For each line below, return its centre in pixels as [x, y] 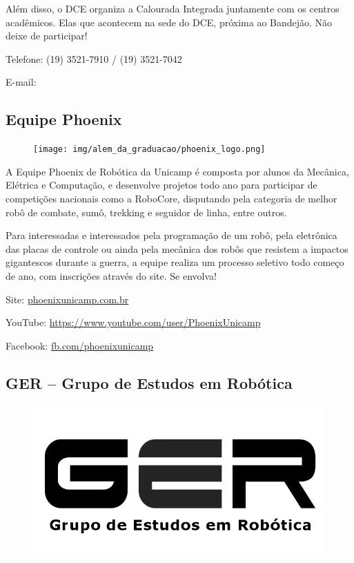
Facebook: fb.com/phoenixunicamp [80, 345]
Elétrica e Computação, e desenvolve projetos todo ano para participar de [161, 185]
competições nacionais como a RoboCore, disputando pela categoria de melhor [171, 199]
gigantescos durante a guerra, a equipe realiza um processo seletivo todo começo [175, 262]
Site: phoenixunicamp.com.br [67, 299]
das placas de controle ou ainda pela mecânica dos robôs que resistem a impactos [177, 248]
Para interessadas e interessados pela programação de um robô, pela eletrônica [171, 235]
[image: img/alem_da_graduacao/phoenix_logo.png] [149, 150]
